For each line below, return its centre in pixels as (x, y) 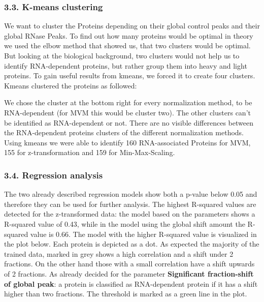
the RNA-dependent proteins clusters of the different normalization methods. (124, 132)
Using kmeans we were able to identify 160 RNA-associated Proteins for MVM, (127, 142)
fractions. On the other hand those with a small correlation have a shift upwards (129, 264)
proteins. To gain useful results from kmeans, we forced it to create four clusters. (130, 75)
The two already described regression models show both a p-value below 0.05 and (131, 194)
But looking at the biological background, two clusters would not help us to (122, 55)
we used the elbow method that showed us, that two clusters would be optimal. (127, 46)
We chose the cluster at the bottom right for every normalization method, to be (128, 102)
